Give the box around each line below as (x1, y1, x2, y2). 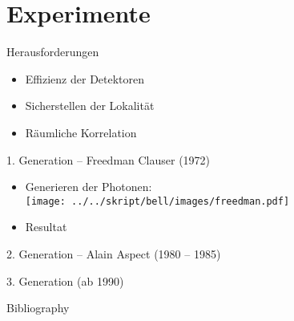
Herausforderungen (6, 43, 99, 60)
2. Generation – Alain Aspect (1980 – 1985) (6, 245, 221, 262)
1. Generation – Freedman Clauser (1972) (6, 151, 211, 168)
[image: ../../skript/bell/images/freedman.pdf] (25, 195, 290, 207)
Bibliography (6, 299, 70, 316)
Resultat (25, 218, 67, 235)
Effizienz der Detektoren (25, 70, 145, 87)
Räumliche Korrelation (25, 124, 137, 140)
